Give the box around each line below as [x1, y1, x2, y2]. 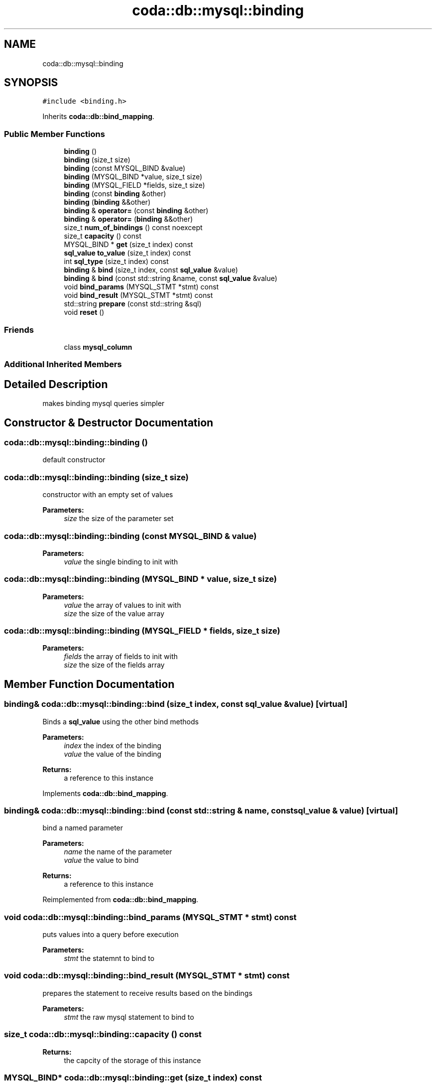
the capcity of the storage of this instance [64, 1056, 201, 1065]
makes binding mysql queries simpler [42, 399, 165, 408]
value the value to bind [64, 856, 139, 865]
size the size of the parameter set [64, 514, 174, 523]
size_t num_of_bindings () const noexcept [64, 223, 203, 232]
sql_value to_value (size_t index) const [64, 249, 191, 258]
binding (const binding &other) [64, 189, 166, 198]
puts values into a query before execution [42, 930, 179, 939]
